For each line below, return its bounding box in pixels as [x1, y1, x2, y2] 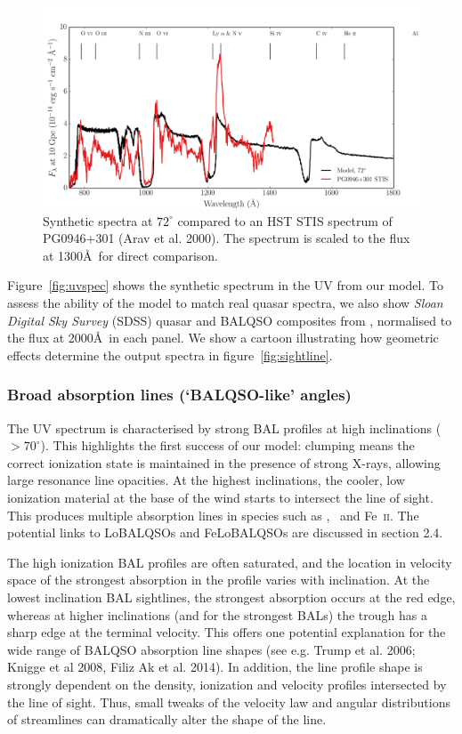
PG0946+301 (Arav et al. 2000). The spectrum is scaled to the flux [43, 229, 410, 247]
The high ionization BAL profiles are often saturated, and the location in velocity [7, 553, 452, 571]
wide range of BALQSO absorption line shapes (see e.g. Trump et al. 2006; [7, 640, 416, 658]
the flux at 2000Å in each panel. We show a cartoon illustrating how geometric [7, 328, 439, 347]
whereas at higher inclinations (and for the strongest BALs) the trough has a [7, 605, 427, 624]
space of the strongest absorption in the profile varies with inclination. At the [7, 570, 430, 589]
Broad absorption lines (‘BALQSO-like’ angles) [7, 383, 352, 406]
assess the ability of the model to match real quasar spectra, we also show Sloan [7, 294, 443, 312]
